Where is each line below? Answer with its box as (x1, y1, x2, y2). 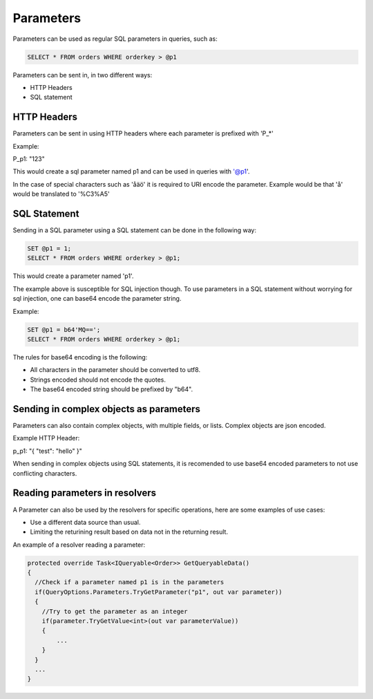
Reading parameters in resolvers (12, 487, 157, 499)
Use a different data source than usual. (30, 518, 141, 526)
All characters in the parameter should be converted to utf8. (30, 366, 200, 374)
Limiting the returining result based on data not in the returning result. (30, 528, 228, 536)
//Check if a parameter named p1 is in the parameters (35, 578, 224, 586)
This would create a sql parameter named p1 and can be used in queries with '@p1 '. (12, 167, 250, 176)
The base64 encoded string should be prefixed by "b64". (30, 385, 193, 393)
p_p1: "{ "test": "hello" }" (12, 447, 83, 455)
